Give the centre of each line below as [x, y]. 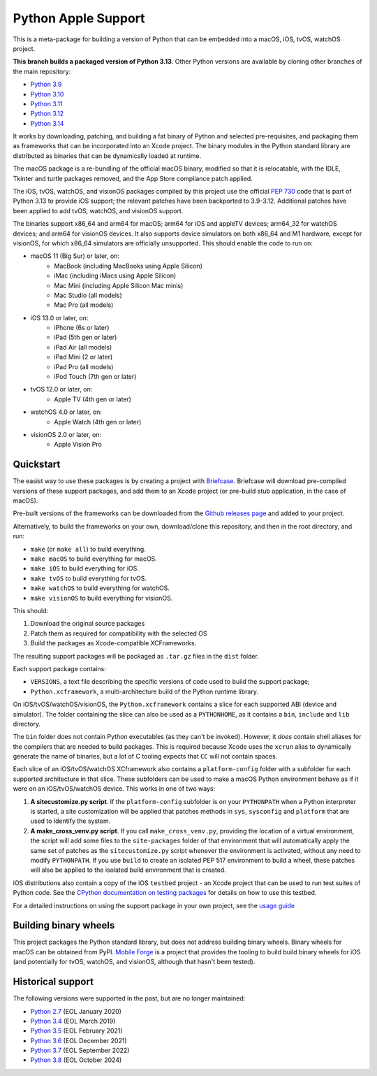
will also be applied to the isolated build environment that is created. [128, 870]
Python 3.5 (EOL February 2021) [76, 1031]
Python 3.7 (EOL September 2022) [80, 1050]
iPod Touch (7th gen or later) [95, 377]
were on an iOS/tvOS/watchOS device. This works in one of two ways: [114, 789]
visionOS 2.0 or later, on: [66, 435]
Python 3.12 [47, 114]
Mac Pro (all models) [84, 305]
